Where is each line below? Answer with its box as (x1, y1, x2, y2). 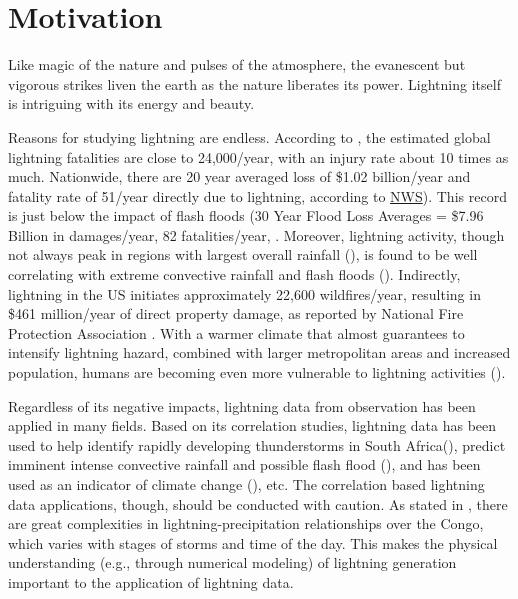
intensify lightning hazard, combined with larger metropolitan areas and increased (8, 342, 511, 363)
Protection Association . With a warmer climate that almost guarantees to (8, 322, 465, 343)
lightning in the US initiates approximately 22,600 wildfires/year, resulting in (8, 283, 481, 304)
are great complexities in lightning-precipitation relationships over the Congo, (8, 513, 484, 534)
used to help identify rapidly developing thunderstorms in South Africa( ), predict (8, 434, 506, 455)
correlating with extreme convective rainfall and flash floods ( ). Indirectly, (8, 264, 461, 285)
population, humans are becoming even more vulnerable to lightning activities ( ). (8, 362, 506, 383)
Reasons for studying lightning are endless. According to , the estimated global (8, 126, 491, 147)
